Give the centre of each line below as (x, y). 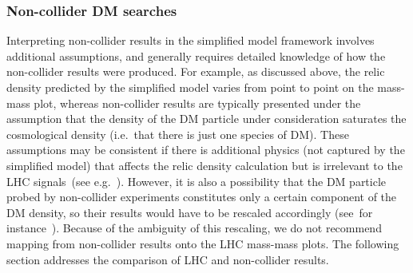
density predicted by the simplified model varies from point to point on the (190, 87)
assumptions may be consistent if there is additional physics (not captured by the (206, 150)
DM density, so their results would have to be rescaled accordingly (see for (190, 212)
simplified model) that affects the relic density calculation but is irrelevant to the (205, 165)
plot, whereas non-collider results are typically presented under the (197, 103)
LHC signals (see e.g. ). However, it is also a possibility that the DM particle (197, 181)
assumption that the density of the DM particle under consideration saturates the (206, 119)
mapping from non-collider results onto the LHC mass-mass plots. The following (203, 243)
